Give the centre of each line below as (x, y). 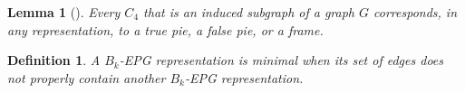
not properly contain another (87, 77)
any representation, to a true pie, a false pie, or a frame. (165, 29)
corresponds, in (416, 12)
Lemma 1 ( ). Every (64, 12)
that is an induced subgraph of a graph (249, 12)
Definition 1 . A (54, 60)
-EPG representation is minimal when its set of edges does (281, 60)
